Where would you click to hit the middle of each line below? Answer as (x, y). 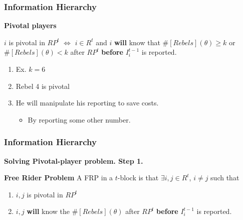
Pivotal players (30, 25)
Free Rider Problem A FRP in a (59, 178)
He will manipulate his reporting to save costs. (87, 103)
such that (225, 178)
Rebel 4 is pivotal (43, 86)
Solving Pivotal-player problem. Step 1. (74, 160)
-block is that (138, 178)
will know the (48, 211)
